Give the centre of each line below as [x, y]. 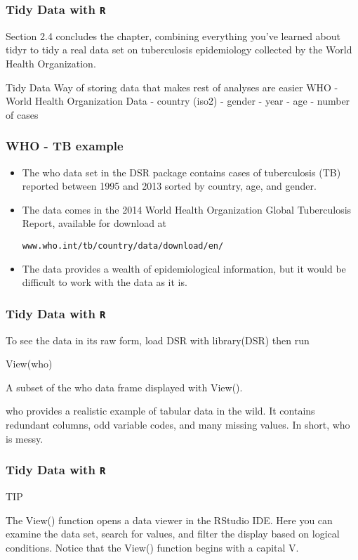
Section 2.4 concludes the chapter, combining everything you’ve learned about [173, 35]
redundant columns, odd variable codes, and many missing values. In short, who [178, 424]
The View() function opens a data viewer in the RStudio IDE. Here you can [169, 520]
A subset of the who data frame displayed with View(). [124, 387]
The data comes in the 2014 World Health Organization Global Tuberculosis [187, 209]
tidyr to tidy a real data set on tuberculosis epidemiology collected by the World [179, 50]
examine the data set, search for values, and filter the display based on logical [173, 534]
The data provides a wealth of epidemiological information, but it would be [184, 268]
